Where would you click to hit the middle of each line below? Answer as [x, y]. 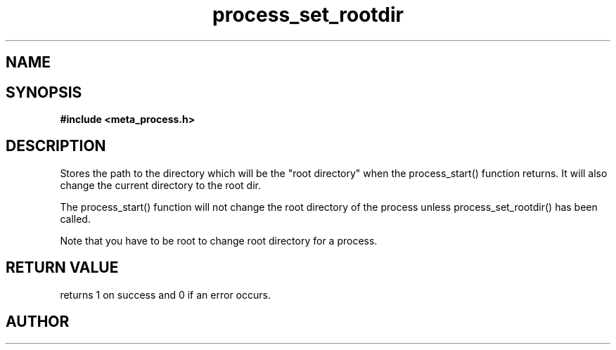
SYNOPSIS [44, 92]
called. [75, 219]
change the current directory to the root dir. [160, 185]
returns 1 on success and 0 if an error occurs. [165, 294]
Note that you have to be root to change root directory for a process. [219, 240]
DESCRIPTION [56, 146]
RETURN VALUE [62, 268]
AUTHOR [38, 322]
